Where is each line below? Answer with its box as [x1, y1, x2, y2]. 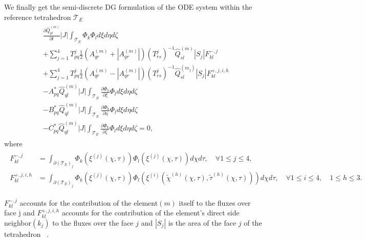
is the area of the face [168, 217, 236, 228]
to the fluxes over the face [52, 217, 134, 228]
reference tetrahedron [4, 11, 71, 22]
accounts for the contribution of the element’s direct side [61, 207, 240, 218]
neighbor [4, 217, 31, 228]
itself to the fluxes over [179, 197, 251, 208]
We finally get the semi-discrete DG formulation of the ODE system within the [4, 2, 252, 12]
